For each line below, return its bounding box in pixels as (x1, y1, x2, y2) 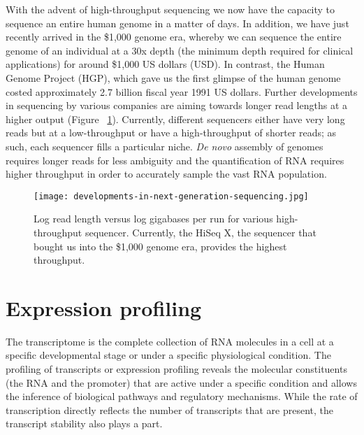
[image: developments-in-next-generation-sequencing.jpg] (34, 191, 309, 201)
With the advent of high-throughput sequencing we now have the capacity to (6, 2, 335, 16)
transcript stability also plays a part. (6, 416, 163, 431)
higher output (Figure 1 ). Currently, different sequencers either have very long (6, 111, 345, 126)
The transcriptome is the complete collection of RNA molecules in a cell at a (6, 334, 334, 348)
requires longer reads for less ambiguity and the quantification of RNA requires (6, 152, 344, 167)
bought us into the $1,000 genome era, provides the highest (34, 238, 287, 253)
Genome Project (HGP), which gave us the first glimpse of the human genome (6, 70, 341, 85)
